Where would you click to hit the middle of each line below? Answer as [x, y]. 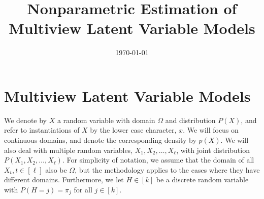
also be [56, 169]
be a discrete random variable [202, 180]
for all [83, 189]
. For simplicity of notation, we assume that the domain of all [158, 160]
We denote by [25, 120]
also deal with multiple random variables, [69, 150]
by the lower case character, [133, 130]
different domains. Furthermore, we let [64, 180]
